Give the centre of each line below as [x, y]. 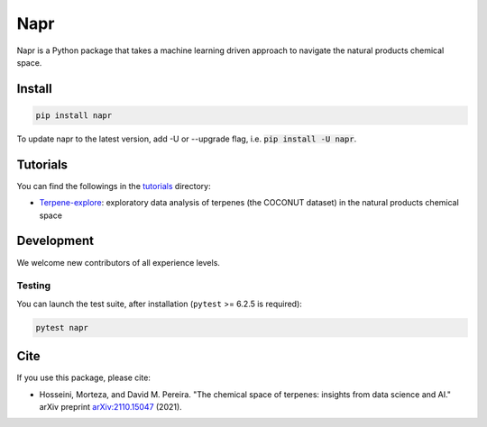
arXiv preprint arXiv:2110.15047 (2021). [110, 406]
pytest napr [62, 327]
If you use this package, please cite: [83, 377]
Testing [34, 286]
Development [55, 241]
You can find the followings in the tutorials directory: [114, 186]
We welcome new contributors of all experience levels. [119, 262]
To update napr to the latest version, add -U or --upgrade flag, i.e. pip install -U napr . [187, 139]
